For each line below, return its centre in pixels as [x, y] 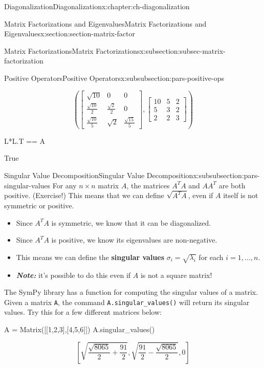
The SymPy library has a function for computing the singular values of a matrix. [131, 292]
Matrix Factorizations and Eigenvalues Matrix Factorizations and [105, 23]
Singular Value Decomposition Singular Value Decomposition [99, 175]
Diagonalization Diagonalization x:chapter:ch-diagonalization [97, 6]
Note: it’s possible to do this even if [73, 275]
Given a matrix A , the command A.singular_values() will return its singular [127, 302]
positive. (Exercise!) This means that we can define [84, 195]
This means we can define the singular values [90, 257]
